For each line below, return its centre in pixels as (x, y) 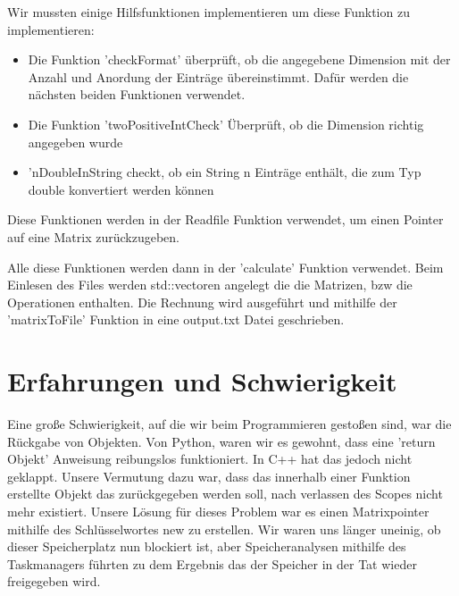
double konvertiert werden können (121, 189)
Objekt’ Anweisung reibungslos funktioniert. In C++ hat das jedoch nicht (210, 459)
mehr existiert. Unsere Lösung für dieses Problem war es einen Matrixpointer (218, 511)
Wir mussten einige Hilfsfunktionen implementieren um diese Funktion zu (209, 12)
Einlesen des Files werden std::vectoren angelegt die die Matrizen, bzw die (210, 285)
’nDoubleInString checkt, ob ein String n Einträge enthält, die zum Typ (225, 172)
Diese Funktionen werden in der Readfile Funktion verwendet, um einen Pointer (225, 219)
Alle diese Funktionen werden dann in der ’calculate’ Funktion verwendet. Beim (225, 267)
